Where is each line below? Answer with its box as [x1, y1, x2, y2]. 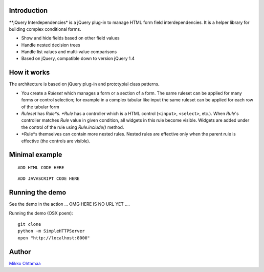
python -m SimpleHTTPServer [18, 228, 85, 234]
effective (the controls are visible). [21, 138, 90, 144]
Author [9, 248, 31, 256]
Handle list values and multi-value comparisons [21, 49, 117, 55]
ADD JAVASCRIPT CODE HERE [18, 176, 80, 181]
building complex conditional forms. [9, 26, 82, 32]
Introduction [9, 6, 48, 15]
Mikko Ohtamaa [9, 260, 41, 266]
